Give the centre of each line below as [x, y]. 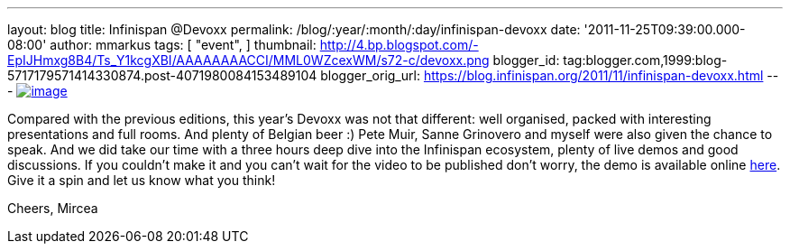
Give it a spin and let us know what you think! [142, 180]
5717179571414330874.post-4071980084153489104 [162, 75]
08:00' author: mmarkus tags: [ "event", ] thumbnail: [162, 45]
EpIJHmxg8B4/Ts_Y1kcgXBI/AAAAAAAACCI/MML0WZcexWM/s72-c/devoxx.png [248, 60]
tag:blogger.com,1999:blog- [645, 60]
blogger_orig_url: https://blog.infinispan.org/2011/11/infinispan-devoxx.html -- [550, 75]
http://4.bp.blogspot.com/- [399, 45]
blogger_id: [526, 60]
